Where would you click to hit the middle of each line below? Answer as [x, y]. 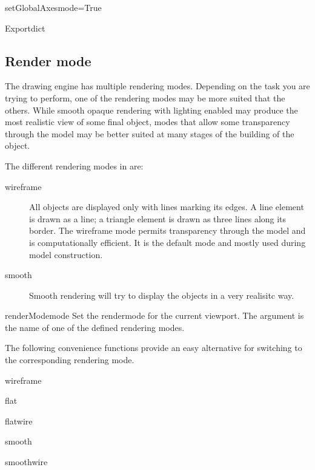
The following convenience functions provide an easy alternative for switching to [154, 348]
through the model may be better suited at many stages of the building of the [150, 133]
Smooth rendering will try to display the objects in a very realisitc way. [162, 295]
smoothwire [26, 462]
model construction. [66, 254]
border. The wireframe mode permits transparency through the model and [167, 230]
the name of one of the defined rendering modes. [95, 327]
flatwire [19, 421]
